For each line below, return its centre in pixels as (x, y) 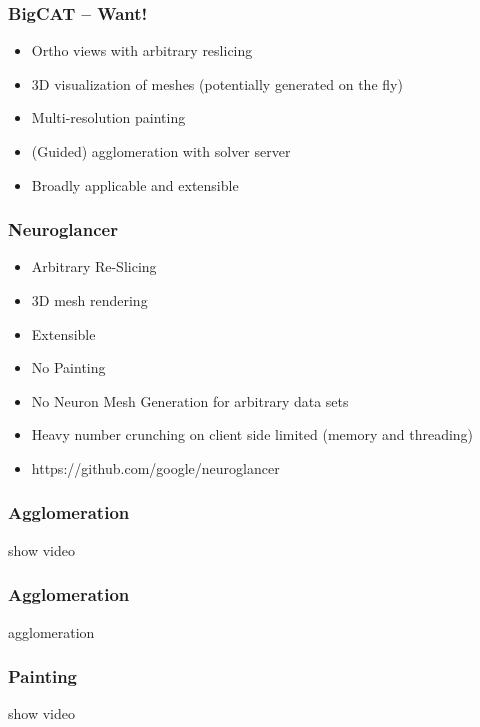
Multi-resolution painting (108, 117)
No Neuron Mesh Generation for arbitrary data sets (190, 400)
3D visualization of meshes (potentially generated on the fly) (217, 83)
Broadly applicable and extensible (135, 184)
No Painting (68, 367)
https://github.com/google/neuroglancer (155, 467)
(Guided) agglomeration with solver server (161, 151)
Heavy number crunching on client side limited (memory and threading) (252, 434)
